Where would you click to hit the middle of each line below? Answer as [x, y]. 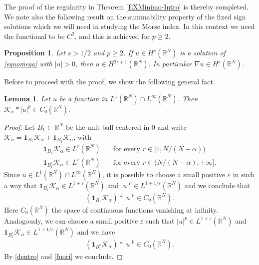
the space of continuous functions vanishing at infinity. [135, 209]
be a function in [83, 98]
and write [172, 127]
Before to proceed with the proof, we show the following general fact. [110, 82]
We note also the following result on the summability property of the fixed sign [125, 16]
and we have [96, 231]
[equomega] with [28, 64]
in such [244, 174]
